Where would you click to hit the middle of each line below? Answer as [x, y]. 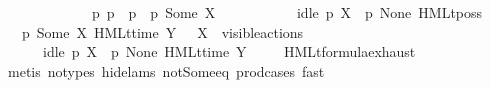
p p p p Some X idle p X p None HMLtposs [287, 12]
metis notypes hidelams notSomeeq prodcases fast [166, 70]
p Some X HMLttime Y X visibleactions [162, 31]
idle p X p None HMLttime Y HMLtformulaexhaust [229, 51]
